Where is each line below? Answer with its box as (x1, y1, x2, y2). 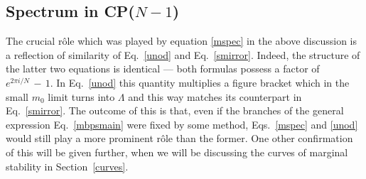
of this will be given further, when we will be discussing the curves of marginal (6, 144, 348, 159)
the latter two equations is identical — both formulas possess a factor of (6, 61, 320, 76)
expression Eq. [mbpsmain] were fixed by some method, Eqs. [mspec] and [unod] (6, 116, 358, 131)
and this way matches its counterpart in (128, 89, 302, 104)
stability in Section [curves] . (6, 158, 129, 173)
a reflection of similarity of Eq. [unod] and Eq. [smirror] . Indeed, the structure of (6, 47, 360, 62)
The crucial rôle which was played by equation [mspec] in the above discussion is (6, 33, 357, 48)
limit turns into (48, 89, 115, 104)
